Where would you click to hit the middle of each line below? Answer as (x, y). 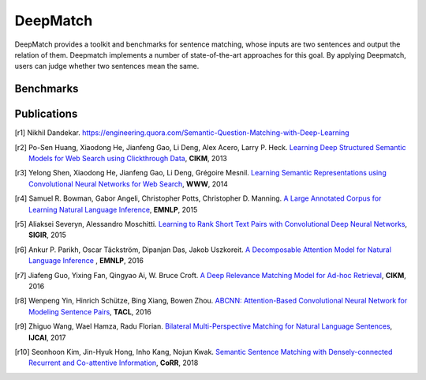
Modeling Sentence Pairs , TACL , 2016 (90, 311)
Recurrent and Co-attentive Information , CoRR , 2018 (114, 363)
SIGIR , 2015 (48, 235)
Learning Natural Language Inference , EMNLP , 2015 (113, 209)
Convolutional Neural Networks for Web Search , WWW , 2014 (129, 184)
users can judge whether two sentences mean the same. (107, 66)
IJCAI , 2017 (47, 337)
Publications (46, 114)
